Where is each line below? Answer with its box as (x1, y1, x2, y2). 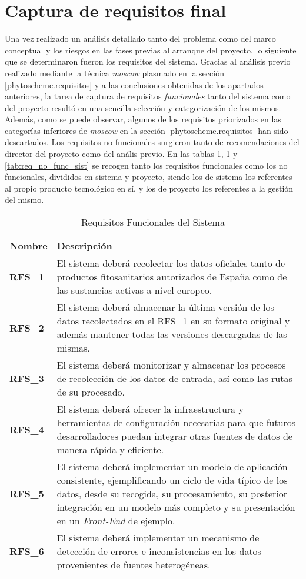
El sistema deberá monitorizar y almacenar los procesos (56, 358, 286, 372)
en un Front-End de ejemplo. (56, 514, 175, 528)
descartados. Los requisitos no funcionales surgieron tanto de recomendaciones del (5, 136, 300, 148)
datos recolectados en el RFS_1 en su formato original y (56, 314, 290, 328)
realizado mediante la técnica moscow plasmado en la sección (5, 66, 224, 79)
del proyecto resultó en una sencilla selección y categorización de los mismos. (5, 101, 281, 113)
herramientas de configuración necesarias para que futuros (56, 416, 296, 430)
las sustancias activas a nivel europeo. (56, 283, 212, 297)
